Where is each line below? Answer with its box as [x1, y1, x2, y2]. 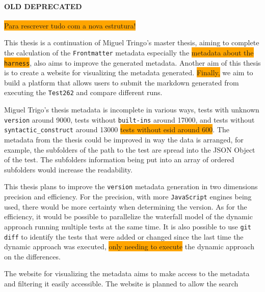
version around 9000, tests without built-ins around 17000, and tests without [4, 114, 255, 125]
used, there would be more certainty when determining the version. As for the [4, 201, 247, 212]
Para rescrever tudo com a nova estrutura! [4, 20, 136, 31]
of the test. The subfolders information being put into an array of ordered [4, 154, 234, 165]
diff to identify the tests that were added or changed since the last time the [4, 231, 244, 242]
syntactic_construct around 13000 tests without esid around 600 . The [4, 124, 230, 135]
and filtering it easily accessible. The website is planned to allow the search [4, 278, 238, 289]
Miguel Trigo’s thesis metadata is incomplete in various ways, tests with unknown [4, 104, 259, 115]
